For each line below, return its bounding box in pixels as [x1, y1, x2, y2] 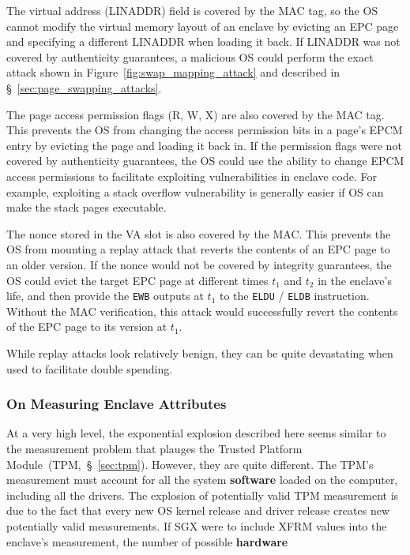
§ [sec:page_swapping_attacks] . [6, 79, 162, 96]
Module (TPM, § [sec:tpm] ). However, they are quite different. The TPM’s [6, 456, 374, 472]
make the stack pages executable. [6, 199, 167, 216]
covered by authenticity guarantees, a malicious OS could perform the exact [6, 48, 374, 65]
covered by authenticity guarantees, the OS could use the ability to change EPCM [6, 152, 404, 169]
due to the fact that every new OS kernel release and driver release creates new [6, 502, 389, 519]
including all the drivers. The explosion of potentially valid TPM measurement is [6, 486, 399, 503]
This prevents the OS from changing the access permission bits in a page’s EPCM [6, 122, 403, 138]
